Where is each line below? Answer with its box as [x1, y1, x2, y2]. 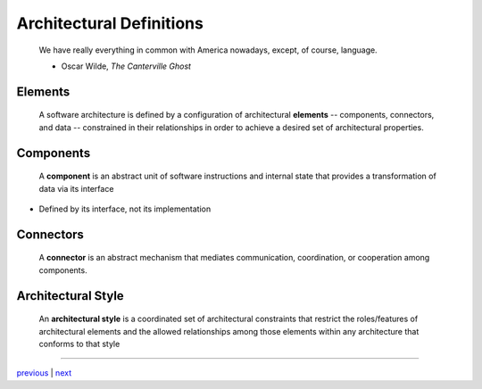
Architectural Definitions [16, 13, 204, 33]
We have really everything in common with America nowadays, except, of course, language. [38, 45, 378, 55]
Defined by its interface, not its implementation [38, 203, 212, 214]
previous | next [16, 368, 71, 378]
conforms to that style [38, 338, 120, 349]
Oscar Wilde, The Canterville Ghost [61, 61, 192, 71]
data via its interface [38, 183, 114, 194]
